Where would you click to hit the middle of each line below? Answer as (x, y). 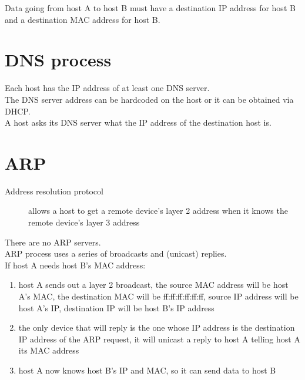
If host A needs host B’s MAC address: (75, 265)
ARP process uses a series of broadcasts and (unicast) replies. (116, 253)
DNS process (58, 60)
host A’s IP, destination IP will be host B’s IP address (116, 307)
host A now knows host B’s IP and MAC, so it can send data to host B (147, 370)
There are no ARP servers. (53, 242)
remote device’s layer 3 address (84, 222)
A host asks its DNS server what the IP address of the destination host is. (138, 122)
